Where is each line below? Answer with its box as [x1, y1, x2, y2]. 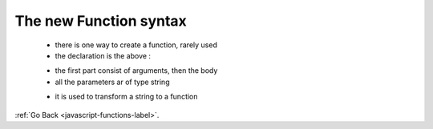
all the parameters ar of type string [55, 77, 170, 87]
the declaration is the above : [55, 50, 152, 60]
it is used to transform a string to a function [55, 92, 198, 102]
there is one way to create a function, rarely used [55, 40, 218, 50]
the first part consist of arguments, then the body [55, 66, 218, 75]
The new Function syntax [14, 12, 188, 30]
